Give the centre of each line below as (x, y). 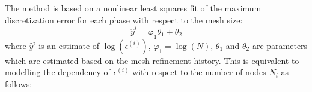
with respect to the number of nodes (199, 72)
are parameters (280, 45)
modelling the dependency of (58, 72)
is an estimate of (69, 45)
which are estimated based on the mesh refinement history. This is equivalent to (152, 60)
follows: (19, 83)
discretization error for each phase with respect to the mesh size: (124, 19)
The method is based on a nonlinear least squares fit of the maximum (133, 8)
